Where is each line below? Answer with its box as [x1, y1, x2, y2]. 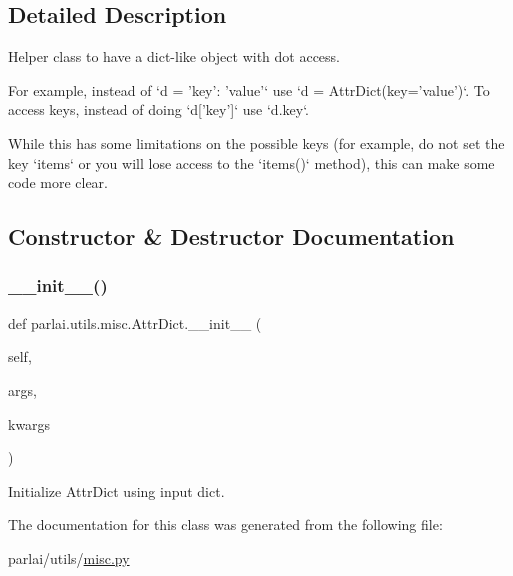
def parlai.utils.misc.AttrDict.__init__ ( [8, 312, 262, 333]
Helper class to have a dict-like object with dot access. [8, 46, 341, 67]
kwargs [8, 413, 51, 434]
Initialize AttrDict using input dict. [8, 480, 225, 501]
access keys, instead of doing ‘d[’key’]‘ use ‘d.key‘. [8, 99, 309, 120]
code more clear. [8, 172, 109, 193]
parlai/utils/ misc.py [8, 547, 130, 568]
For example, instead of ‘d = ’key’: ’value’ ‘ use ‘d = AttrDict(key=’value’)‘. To [8, 79, 490, 100]
